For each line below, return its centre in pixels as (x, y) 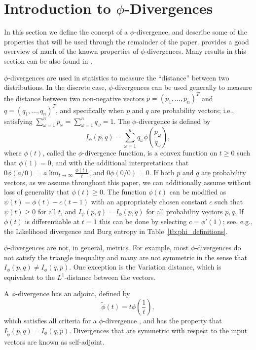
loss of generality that (37, 192)
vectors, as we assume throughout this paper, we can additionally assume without (128, 182)
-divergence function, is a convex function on (150, 153)
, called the (59, 153)
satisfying (18, 121)
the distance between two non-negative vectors (74, 98)
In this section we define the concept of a (66, 32)
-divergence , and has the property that (162, 321)
